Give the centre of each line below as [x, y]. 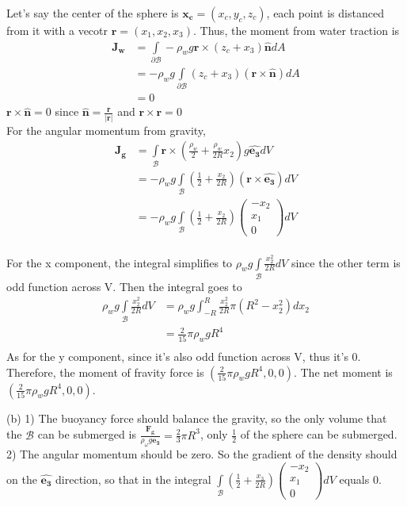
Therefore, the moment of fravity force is [105, 372]
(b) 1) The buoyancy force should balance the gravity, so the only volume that [197, 418]
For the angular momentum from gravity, [106, 130]
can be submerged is [87, 434]
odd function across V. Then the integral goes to [124, 286]
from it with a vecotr [57, 30]
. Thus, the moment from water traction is [297, 30]
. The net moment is [343, 372]
